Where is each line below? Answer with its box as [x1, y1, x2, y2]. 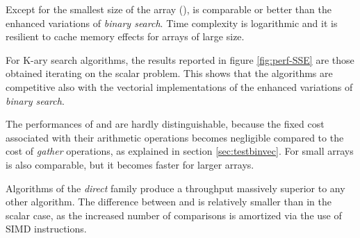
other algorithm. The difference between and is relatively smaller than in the [6, 194, 332, 209]
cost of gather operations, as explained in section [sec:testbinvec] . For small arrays [6, 144, 354, 158]
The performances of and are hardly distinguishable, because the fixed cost [6, 117, 325, 131]
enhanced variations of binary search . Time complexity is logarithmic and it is [6, 15, 338, 30]
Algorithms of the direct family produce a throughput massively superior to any [6, 180, 345, 195]
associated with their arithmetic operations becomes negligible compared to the [6, 130, 344, 144]
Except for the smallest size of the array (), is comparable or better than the [6, 2, 332, 16]
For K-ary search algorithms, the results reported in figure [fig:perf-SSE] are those [6, 52, 354, 67]
